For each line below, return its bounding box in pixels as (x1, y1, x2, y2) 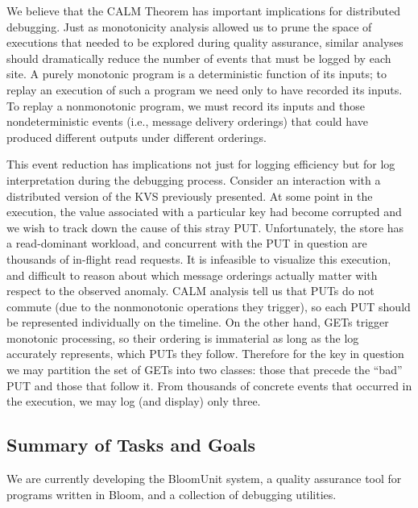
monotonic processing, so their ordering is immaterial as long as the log (6, 329, 359, 346)
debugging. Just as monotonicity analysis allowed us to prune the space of (6, 18, 372, 35)
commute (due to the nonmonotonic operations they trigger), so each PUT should (6, 298, 411, 314)
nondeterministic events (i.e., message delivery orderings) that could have (6, 113, 368, 130)
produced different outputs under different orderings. (6, 128, 267, 145)
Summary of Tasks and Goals (6, 432, 256, 457)
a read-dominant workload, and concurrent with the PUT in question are (6, 235, 367, 252)
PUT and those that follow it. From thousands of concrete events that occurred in (6, 377, 412, 393)
